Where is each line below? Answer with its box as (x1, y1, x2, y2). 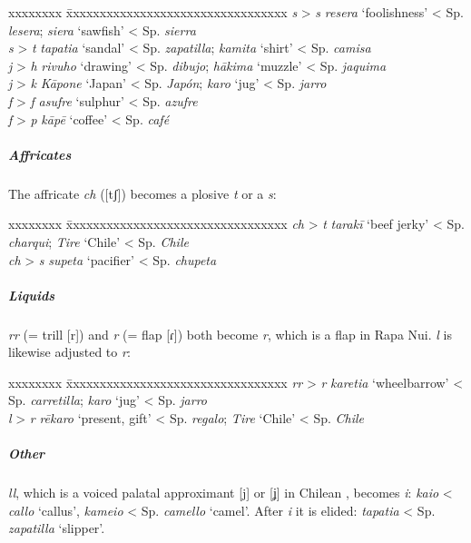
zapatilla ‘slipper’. (8, 518, 105, 538)
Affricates (8, 144, 72, 163)
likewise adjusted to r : (8, 342, 131, 361)
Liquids (8, 285, 54, 304)
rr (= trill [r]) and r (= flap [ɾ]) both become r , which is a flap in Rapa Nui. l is (8, 324, 452, 343)
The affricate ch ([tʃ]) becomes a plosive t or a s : (8, 183, 277, 202)
